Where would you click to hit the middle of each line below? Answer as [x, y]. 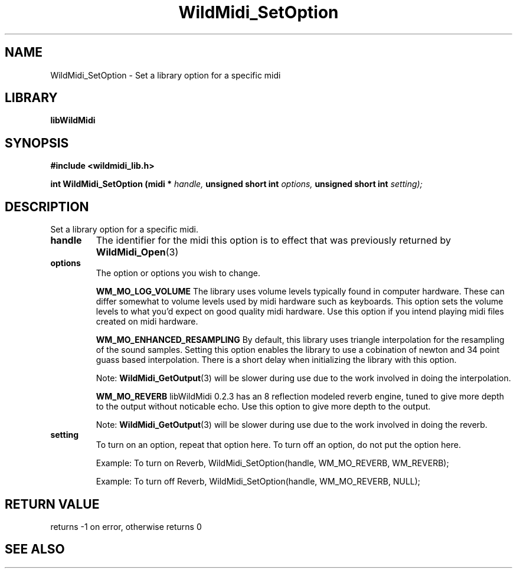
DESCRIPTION [47, 207]
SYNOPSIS [37, 143]
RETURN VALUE [52, 504]
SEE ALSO [35, 549]
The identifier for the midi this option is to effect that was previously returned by [274, 240]
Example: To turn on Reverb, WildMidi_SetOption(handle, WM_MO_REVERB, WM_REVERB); [272, 463]
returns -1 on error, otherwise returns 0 [126, 526]
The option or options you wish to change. [178, 273]
